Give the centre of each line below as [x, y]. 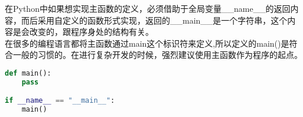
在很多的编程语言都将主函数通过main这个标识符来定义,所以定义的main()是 [147, 43]
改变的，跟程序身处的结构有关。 [91, 32]
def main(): [28, 73]
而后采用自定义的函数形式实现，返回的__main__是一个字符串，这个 [154, 20]
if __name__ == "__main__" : [60, 101]
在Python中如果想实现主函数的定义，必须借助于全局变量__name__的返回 [148, 8]
